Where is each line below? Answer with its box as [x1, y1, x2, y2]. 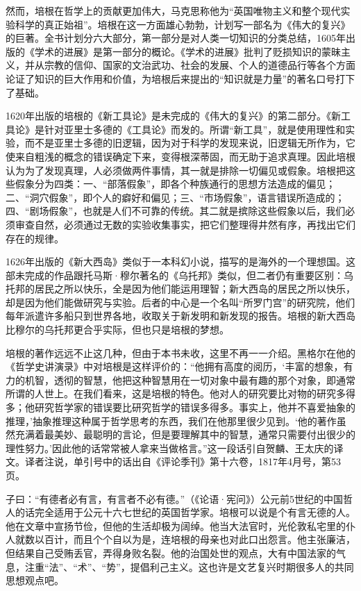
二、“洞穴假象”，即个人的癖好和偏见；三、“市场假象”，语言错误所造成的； [6, 190, 345, 204]
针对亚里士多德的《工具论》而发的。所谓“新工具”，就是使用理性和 [44, 122, 346, 136]
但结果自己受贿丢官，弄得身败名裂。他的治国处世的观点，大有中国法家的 [6, 545, 336, 560]
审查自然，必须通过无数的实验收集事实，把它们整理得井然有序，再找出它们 [15, 217, 355, 231]
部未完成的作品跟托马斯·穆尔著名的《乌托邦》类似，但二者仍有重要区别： [6, 267, 344, 282]
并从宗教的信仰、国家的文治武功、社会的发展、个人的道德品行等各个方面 [24, 58, 355, 72]
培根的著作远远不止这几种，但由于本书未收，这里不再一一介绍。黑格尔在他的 [6, 345, 355, 360]
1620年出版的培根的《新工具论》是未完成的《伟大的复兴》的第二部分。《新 [6, 108, 341, 123]
